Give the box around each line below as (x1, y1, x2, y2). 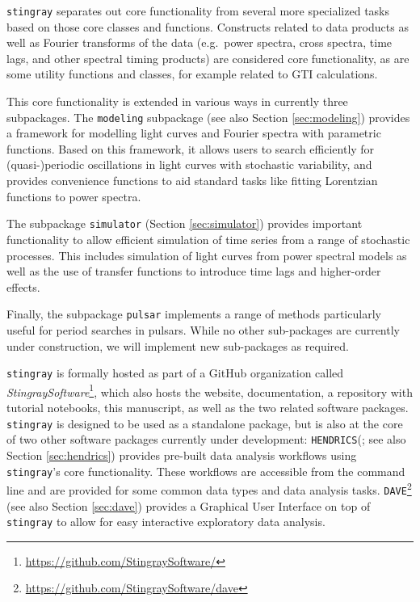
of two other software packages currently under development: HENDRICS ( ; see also (6, 431, 406, 448)
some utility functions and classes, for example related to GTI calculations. (6, 65, 378, 82)
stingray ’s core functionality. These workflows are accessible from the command (6, 462, 405, 479)
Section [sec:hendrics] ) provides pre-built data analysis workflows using (6, 446, 357, 463)
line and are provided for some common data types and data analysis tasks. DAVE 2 (6, 479, 412, 498)
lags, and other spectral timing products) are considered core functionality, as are (6, 49, 409, 66)
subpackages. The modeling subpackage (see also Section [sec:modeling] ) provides (6, 108, 410, 125)
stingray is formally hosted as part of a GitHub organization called (6, 364, 344, 381)
